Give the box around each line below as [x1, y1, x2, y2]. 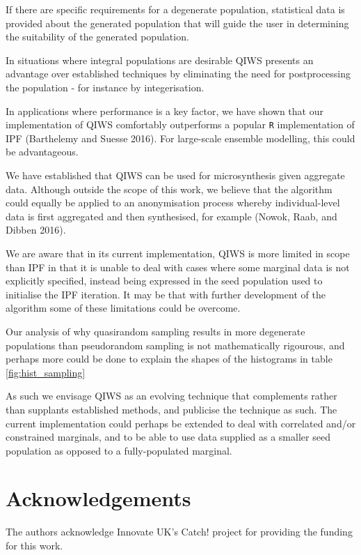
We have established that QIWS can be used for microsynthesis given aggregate [6, 168, 345, 182]
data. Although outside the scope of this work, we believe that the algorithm [6, 181, 332, 196]
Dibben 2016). [6, 222, 66, 237]
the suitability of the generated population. [6, 29, 189, 44]
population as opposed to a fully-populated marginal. [6, 443, 232, 457]
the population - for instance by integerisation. [6, 79, 204, 94]
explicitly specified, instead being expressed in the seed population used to [6, 273, 323, 288]
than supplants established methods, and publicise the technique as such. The [6, 402, 337, 416]
